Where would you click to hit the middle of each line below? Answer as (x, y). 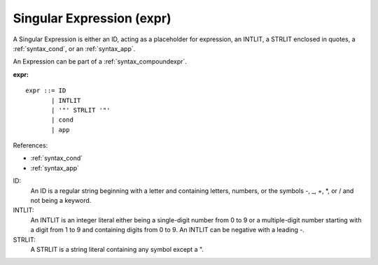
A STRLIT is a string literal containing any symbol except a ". (117, 249)
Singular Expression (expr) (92, 18)
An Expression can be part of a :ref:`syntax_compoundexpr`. (100, 62)
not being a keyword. (61, 201)
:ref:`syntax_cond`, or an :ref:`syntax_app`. (74, 48)
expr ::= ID (46, 91)
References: (30, 145)
